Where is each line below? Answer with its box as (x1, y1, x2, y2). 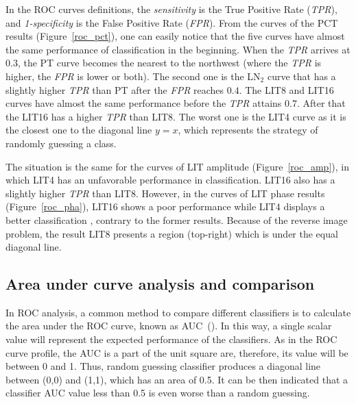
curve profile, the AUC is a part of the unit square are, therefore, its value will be (5, 345, 348, 359)
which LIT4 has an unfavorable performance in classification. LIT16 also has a (5, 173, 335, 187)
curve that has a (267, 68, 336, 83)
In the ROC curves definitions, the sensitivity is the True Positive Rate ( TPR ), (5, 2, 337, 16)
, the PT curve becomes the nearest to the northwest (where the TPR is (17, 55, 322, 70)
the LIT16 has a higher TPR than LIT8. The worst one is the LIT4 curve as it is (5, 109, 346, 123)
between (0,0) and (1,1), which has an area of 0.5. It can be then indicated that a (5, 372, 348, 386)
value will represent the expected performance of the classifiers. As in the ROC (5, 332, 337, 346)
